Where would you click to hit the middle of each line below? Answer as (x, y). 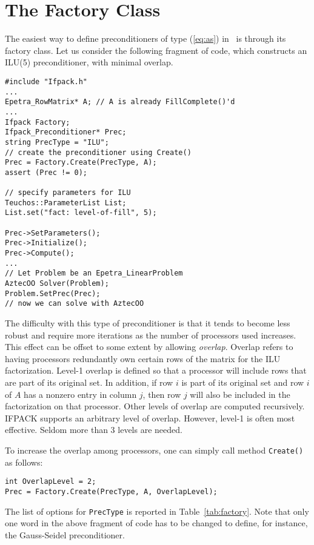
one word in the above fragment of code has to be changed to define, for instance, (156, 523)
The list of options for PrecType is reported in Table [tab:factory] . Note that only (157, 511)
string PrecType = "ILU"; (57, 142)
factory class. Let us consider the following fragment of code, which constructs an (156, 50)
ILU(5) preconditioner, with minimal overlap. (89, 62)
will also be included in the (240, 394)
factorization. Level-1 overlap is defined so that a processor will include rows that (156, 370)
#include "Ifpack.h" (46, 81)
